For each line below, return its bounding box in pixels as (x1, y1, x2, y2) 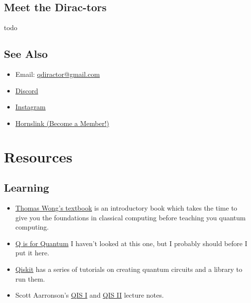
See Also (4, 46, 48, 61)
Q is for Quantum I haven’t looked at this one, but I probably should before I (15, 238, 248, 248)
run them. (15, 273, 45, 284)
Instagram (15, 102, 46, 112)
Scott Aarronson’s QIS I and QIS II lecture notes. (15, 290, 164, 300)
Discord (15, 85, 38, 95)
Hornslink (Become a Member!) (15, 118, 109, 128)
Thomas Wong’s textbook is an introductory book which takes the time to (15, 202, 237, 213)
